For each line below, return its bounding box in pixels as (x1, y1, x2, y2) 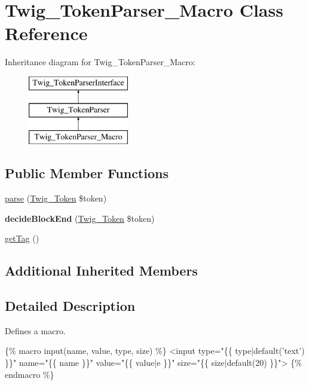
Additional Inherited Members (5, 261, 198, 280)
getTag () (5, 232, 39, 245)
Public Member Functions (5, 164, 169, 182)
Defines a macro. (5, 324, 66, 337)
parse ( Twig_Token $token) (5, 192, 107, 204)
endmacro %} (5, 368, 54, 380)
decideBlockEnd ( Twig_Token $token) (5, 212, 155, 224)
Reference (5, 21, 88, 45)
